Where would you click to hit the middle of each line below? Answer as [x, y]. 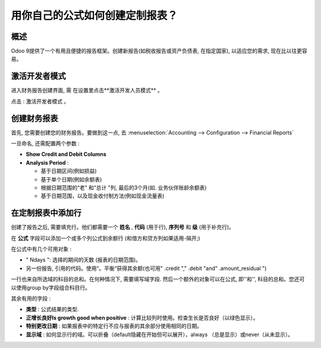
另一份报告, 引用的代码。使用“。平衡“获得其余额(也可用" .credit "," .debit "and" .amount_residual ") [146, 268]
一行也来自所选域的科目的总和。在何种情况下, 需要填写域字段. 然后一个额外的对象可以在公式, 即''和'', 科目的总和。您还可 [158, 279]
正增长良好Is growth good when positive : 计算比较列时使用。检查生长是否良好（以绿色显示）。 [142, 318]
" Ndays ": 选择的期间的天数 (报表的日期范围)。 [84, 260]
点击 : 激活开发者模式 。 [40, 101]
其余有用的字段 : [31, 299]
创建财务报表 [34, 118]
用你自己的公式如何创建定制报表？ [95, 15]
